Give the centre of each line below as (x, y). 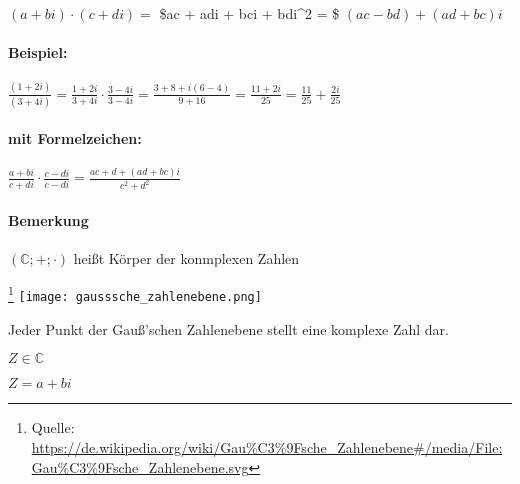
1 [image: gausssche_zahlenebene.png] (135, 293)
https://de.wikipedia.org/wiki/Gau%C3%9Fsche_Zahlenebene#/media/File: (267, 446)
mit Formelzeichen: (75, 137)
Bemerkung (48, 219)
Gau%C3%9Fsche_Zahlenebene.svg (140, 466)
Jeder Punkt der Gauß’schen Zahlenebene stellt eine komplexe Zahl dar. (228, 328)
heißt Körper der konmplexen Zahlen (186, 257)
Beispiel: (38, 52)
